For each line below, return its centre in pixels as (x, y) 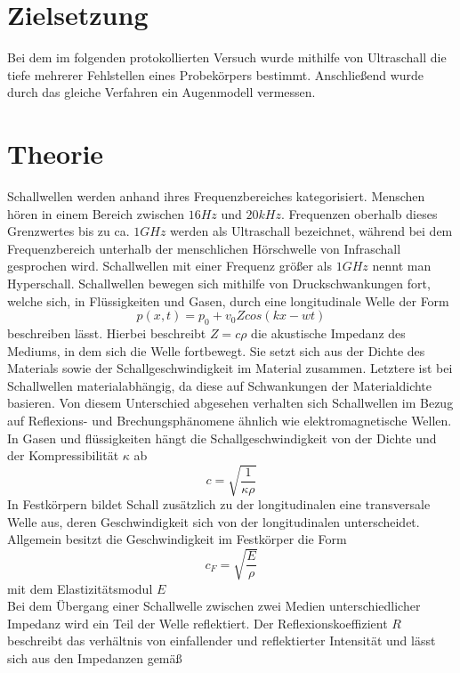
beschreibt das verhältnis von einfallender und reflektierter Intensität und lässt (222, 641)
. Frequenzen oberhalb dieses (359, 213)
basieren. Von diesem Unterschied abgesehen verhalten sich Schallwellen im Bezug (230, 403)
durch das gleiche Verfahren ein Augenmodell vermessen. (161, 92)
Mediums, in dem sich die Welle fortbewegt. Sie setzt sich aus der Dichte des (216, 350)
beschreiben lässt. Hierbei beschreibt (107, 332)
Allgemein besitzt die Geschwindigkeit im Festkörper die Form (177, 539)
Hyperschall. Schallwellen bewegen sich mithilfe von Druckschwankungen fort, (219, 283)
